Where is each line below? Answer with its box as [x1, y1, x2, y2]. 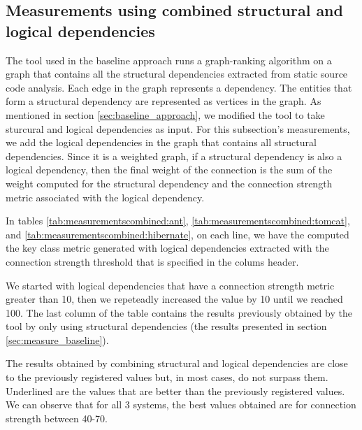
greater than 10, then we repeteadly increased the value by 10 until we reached [6, 292, 343, 306]
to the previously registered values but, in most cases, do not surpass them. [6, 370, 328, 385]
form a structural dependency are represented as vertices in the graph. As [6, 94, 321, 108]
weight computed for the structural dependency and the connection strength [6, 175, 333, 190]
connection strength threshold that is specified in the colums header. [6, 254, 299, 268]
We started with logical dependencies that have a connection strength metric [6, 278, 335, 292]
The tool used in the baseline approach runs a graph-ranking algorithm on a [6, 52, 332, 67]
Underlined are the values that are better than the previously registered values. [6, 383, 345, 398]
